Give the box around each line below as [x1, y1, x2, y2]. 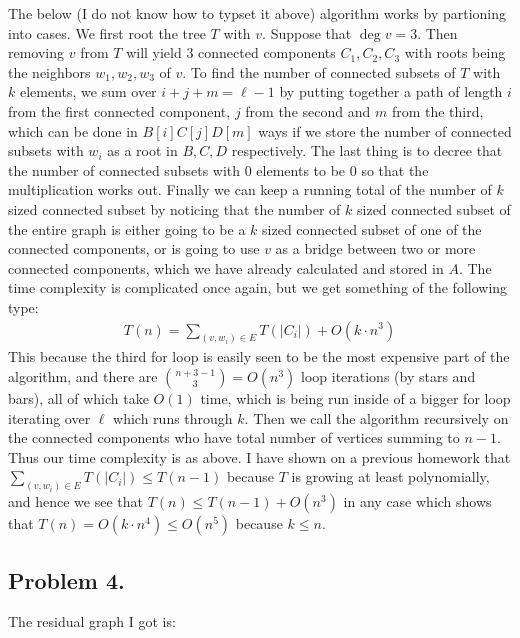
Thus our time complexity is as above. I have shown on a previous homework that [8, 446, 511, 467]
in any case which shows [343, 491, 492, 512]
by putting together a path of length [279, 81, 503, 102]
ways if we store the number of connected [258, 120, 512, 141]
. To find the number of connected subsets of [182, 61, 456, 82]
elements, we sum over [19, 81, 157, 102]
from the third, [391, 100, 484, 121]
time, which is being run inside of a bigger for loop [200, 387, 511, 408]
